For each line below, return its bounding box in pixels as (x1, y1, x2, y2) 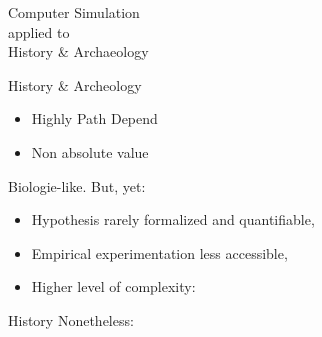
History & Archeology (8, 74, 142, 95)
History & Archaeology (8, 41, 149, 62)
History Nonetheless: (8, 309, 134, 330)
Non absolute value (31, 141, 149, 162)
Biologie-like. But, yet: (8, 175, 146, 196)
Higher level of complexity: (31, 276, 196, 297)
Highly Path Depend (31, 108, 158, 129)
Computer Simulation (8, 2, 140, 22)
